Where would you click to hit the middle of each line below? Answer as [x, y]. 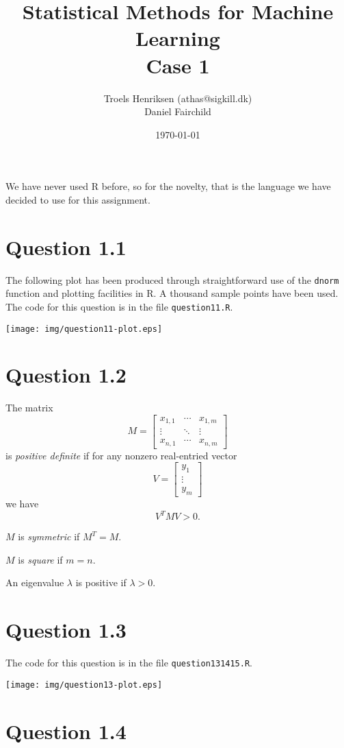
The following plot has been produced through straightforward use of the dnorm [172, 279]
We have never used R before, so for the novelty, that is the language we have [168, 186]
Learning [178, 38]
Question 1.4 [66, 731]
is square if [40, 559]
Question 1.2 [66, 375]
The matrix [29, 408]
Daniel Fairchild [178, 111]
